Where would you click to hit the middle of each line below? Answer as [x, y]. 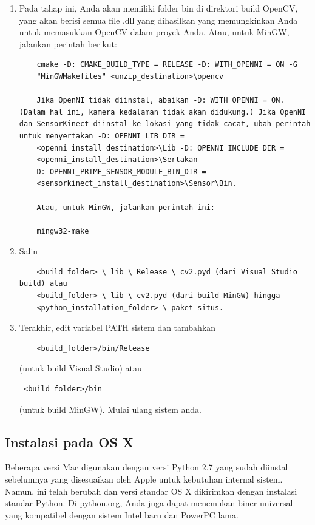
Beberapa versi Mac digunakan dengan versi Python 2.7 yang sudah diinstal [147, 467]
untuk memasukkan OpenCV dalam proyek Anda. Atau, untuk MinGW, [154, 32]
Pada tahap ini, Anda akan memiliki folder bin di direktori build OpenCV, [158, 8]
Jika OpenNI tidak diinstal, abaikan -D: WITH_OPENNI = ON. [161, 100]
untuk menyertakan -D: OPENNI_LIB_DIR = [102, 136]
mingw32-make [63, 231]
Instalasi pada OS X [69, 442]
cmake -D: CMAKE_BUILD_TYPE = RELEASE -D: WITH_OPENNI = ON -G [167, 65]
